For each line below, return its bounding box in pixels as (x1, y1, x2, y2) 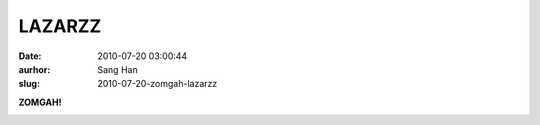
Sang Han (97, 63, 139, 75)
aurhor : (18, 63, 51, 75)
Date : (18, 50, 42, 62)
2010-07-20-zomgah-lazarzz (97, 78, 218, 90)
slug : (18, 78, 40, 90)
